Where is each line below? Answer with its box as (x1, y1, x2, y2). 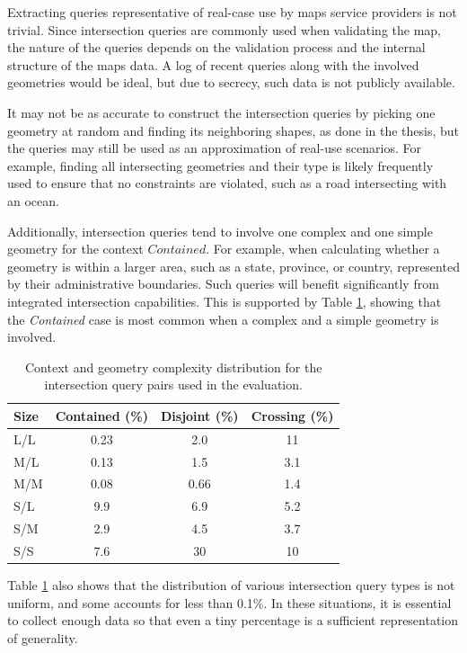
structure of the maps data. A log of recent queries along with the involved (7, 55, 419, 74)
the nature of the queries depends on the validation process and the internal (7, 38, 426, 57)
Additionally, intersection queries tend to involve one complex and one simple (7, 221, 433, 240)
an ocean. (7, 191, 59, 210)
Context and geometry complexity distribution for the (25, 357, 322, 376)
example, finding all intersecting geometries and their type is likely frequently (7, 156, 434, 174)
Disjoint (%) (160, 406, 239, 425)
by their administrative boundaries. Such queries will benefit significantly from (7, 274, 439, 293)
